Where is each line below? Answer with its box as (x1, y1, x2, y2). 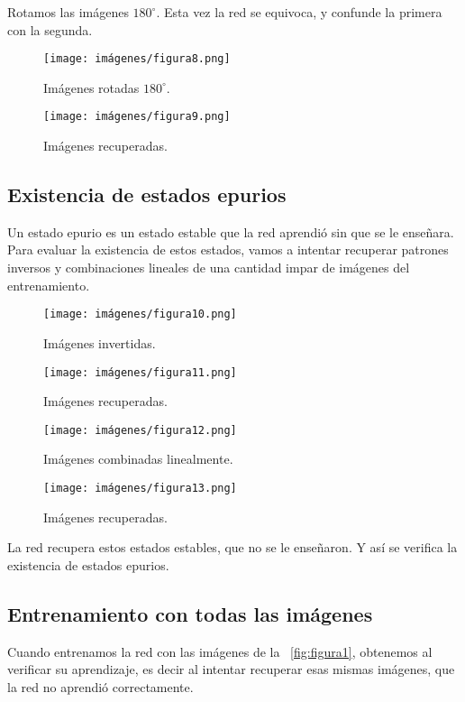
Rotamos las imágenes (7, 3, 129, 21)
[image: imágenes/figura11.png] (43, 365, 237, 379)
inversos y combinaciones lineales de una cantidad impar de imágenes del (7, 258, 410, 277)
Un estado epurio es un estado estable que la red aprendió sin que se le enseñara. (7, 222, 454, 241)
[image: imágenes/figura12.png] (43, 423, 237, 437)
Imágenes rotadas (43, 78, 140, 97)
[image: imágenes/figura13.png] (43, 482, 237, 495)
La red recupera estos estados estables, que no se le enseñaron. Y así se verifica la (7, 538, 458, 557)
